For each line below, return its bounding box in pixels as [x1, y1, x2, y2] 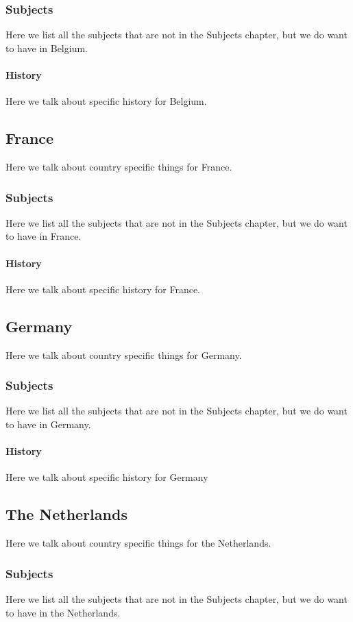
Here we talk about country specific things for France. [5, 160, 232, 173]
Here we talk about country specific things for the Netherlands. [5, 536, 271, 550]
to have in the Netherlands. [5, 605, 121, 619]
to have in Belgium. [5, 40, 88, 55]
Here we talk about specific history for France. [5, 282, 201, 296]
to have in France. [5, 229, 82, 243]
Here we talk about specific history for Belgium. [5, 94, 207, 108]
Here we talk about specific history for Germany [5, 470, 208, 484]
